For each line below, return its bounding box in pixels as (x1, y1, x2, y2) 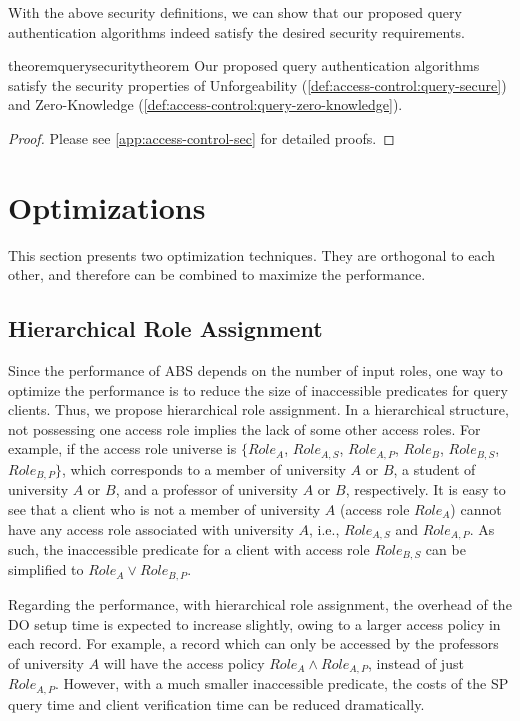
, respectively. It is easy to (345, 479, 506, 500)
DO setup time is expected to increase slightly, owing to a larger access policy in (8, 613, 501, 634)
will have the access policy (103, 652, 265, 673)
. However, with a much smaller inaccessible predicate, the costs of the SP (54, 673, 509, 694)
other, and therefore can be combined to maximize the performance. (8, 264, 426, 285)
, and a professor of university (115, 479, 299, 500)
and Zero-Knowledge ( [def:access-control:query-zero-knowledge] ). (8, 94, 403, 115)
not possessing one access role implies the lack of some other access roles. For (8, 418, 481, 439)
